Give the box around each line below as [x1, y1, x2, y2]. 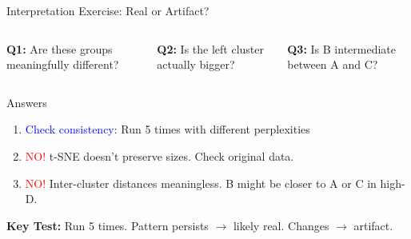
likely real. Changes [233, 217, 329, 233]
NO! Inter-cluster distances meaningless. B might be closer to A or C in [25, 174, 377, 191]
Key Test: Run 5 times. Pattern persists [6, 217, 209, 233]
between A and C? [287, 56, 378, 73]
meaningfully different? [6, 56, 119, 73]
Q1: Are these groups [6, 40, 113, 57]
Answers [6, 94, 47, 110]
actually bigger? [157, 56, 235, 73]
